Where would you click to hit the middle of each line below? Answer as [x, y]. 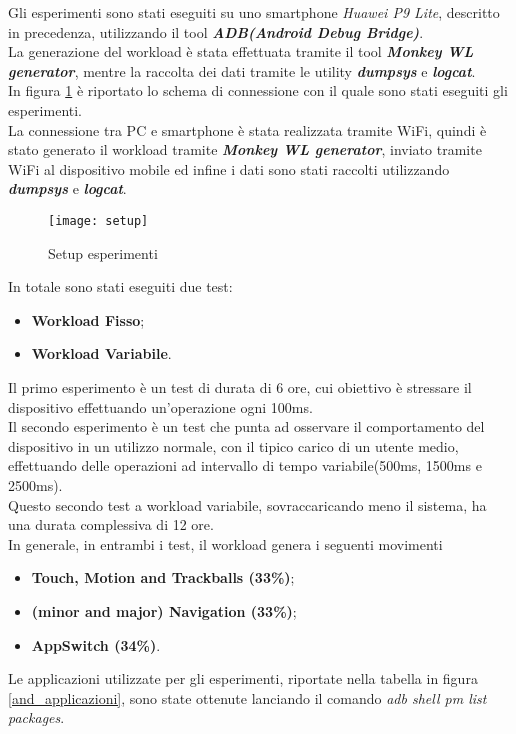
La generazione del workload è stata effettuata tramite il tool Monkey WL [241, 51]
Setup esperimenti [103, 252]
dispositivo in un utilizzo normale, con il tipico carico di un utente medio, [233, 445]
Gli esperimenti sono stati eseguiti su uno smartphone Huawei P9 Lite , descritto [254, 12]
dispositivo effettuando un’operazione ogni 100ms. [160, 406]
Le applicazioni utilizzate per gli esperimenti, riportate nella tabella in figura [243, 678]
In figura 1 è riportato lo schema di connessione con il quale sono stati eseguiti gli [258, 90]
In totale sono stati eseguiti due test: [120, 286]
